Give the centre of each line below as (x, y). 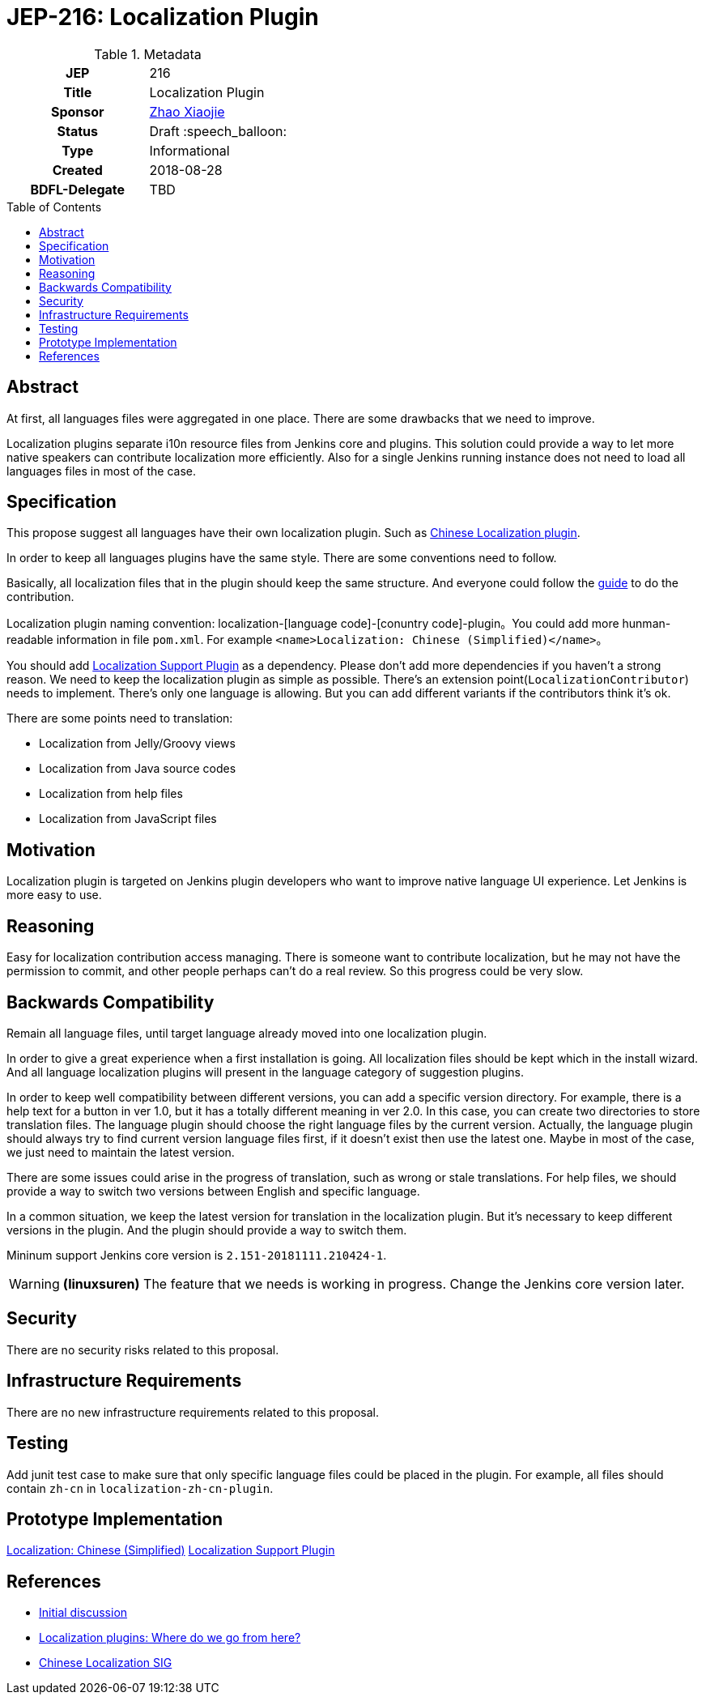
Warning (34, 1283)
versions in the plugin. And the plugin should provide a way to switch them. (207, 1230)
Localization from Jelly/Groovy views (137, 744)
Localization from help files (111, 794)
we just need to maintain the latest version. (121, 1152)
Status (78, 131)
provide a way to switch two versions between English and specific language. (213, 1191)
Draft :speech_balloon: (218, 131)
